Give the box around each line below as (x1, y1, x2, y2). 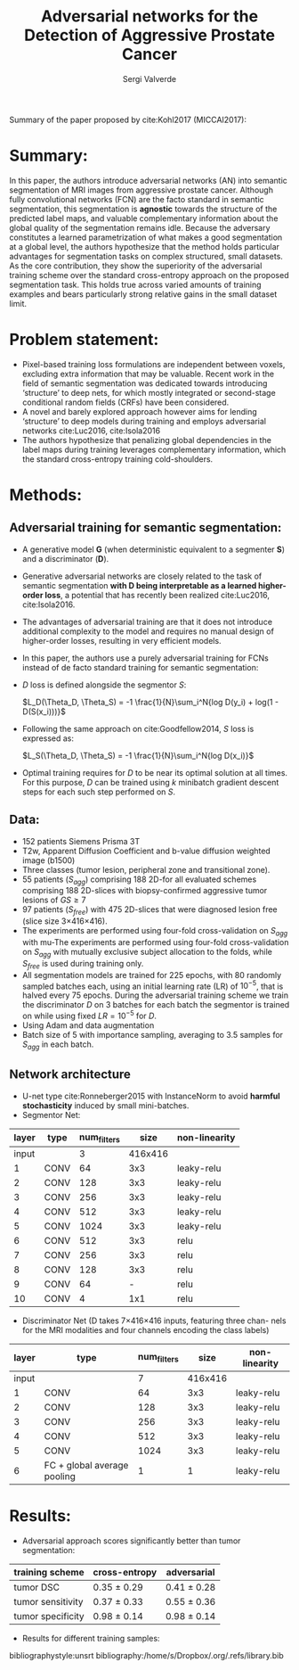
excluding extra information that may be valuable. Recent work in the (21, 368, 274, 379)
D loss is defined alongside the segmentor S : (21, 679, 187, 690)
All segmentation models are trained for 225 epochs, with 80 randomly (21, 969, 282, 980)
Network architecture (9, 1067, 132, 1082)
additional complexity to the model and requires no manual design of (21, 626, 274, 637)
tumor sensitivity (13, 1595, 84, 1608)
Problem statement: (9, 330, 159, 350)
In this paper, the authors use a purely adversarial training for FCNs (21, 653, 269, 663)
